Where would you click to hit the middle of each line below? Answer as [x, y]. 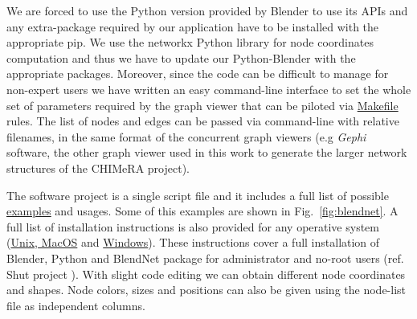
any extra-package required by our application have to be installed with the [193, 26]
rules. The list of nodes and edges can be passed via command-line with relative [203, 121]
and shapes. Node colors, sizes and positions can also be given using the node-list [206, 290]
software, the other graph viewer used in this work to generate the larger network [207, 152]
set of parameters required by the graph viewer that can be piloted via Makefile [202, 105]
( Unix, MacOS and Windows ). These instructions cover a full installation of [193, 242]
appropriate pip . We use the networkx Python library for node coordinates [190, 42]
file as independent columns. [76, 305]
